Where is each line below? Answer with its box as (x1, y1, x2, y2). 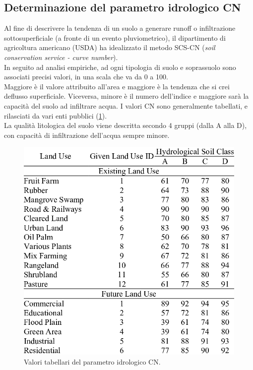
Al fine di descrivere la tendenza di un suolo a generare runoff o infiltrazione (4, 23, 236, 33)
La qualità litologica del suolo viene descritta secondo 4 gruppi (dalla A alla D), (4, 120, 247, 130)
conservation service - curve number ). (4, 52, 118, 62)
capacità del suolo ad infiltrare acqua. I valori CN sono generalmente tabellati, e (4, 100, 248, 111)
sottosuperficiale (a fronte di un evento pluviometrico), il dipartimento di (4, 32, 226, 43)
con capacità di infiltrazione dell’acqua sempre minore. (4, 129, 170, 140)
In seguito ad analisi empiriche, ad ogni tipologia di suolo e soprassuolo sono (4, 62, 236, 72)
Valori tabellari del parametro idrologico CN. (24, 356, 161, 367)
